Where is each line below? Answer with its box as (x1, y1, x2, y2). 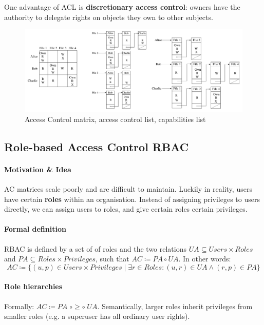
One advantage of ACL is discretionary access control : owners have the (4, 2, 240, 12)
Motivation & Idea (4, 164, 71, 174)
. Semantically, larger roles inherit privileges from (97, 300, 253, 311)
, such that (96, 253, 129, 264)
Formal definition (4, 224, 66, 234)
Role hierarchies (4, 281, 63, 292)
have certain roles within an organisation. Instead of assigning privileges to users (4, 193, 260, 204)
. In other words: (178, 253, 231, 264)
